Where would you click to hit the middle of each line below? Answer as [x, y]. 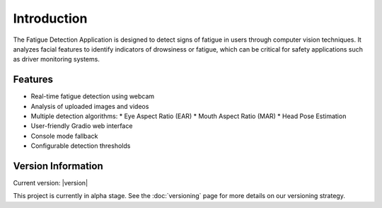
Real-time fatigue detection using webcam [93, 96]
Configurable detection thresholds [81, 146]
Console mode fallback [64, 136]
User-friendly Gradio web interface [82, 126]
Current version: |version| [51, 183]
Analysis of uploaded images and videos [90, 106]
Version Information [58, 166]
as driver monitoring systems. [57, 59]
